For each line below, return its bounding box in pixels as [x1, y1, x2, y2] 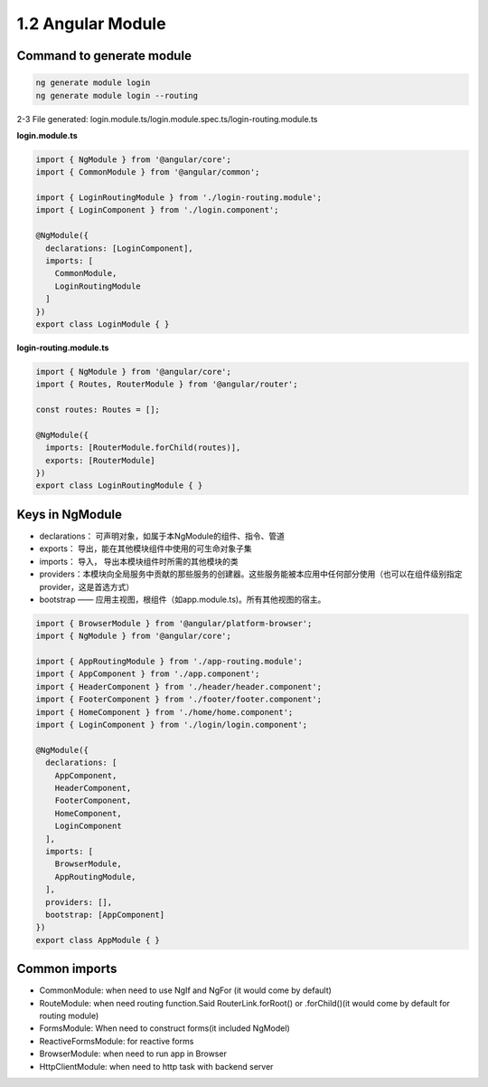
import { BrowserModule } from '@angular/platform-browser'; [35, 618, 313, 628]
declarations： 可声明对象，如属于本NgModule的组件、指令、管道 [39, 530, 285, 541]
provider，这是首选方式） [39, 581, 135, 592]
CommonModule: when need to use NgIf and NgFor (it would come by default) [39, 985, 332, 996]
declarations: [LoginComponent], [45, 243, 193, 253]
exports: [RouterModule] [45, 455, 155, 465]
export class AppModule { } [35, 935, 160, 945]
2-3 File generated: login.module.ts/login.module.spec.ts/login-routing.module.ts [16, 113, 318, 124]
